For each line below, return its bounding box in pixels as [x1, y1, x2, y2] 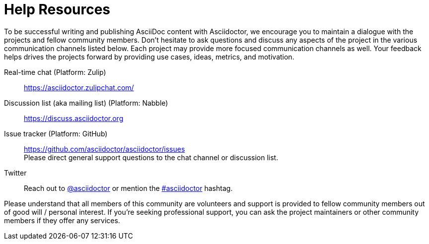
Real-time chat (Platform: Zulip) [4, 67, 106, 76]
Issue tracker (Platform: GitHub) [4, 129, 108, 138]
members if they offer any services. [4, 216, 120, 225]
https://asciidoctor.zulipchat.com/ [24, 83, 134, 92]
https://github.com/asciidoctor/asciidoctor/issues [24, 144, 185, 153]
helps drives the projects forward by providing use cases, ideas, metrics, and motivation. [4, 52, 294, 61]
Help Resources [4, 1, 111, 18]
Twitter [4, 168, 27, 177]
